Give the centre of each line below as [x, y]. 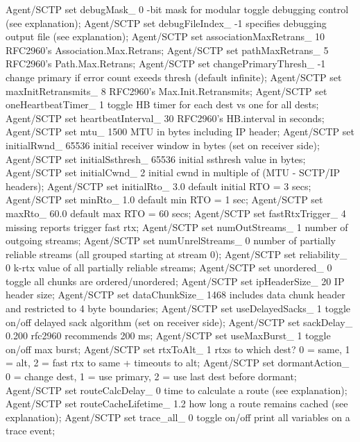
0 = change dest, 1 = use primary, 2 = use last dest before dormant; [151, 376]
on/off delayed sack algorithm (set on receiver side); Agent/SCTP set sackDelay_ [179, 322]
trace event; [31, 431]
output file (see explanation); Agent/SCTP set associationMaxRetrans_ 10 [165, 36]
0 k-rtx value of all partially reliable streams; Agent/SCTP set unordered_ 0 [169, 267]
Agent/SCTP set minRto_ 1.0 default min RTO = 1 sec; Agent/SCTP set [164, 199]
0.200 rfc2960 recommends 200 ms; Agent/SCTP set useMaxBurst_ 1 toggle [168, 335]
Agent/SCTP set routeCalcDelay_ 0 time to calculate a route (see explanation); [177, 390]
